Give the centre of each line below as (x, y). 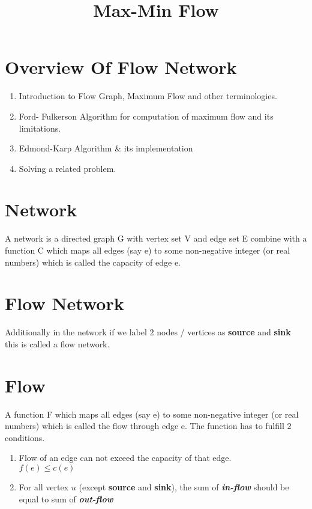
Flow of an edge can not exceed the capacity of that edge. (125, 458)
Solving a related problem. (67, 168)
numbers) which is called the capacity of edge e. (93, 262)
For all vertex (44, 487)
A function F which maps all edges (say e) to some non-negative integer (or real (152, 414)
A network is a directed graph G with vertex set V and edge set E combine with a (156, 238)
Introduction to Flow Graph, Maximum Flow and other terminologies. (148, 96)
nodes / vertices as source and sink (224, 332)
